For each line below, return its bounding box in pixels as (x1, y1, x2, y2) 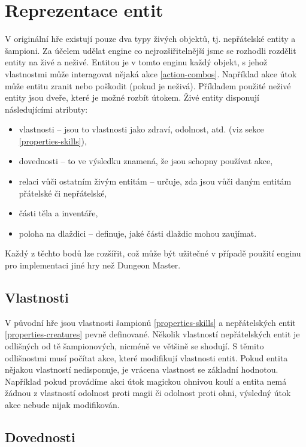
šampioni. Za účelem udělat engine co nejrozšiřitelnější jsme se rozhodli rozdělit (5, 44, 296, 56)
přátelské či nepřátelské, (19, 186, 107, 199)
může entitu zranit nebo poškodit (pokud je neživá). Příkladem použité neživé (5, 79, 291, 92)
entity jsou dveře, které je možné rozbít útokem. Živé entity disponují (5, 91, 259, 104)
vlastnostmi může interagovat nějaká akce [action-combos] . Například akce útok (5, 67, 297, 80)
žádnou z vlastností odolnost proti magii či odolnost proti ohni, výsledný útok (5, 386, 291, 399)
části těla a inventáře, (19, 207, 98, 219)
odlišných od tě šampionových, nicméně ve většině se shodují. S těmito (5, 340, 264, 352)
